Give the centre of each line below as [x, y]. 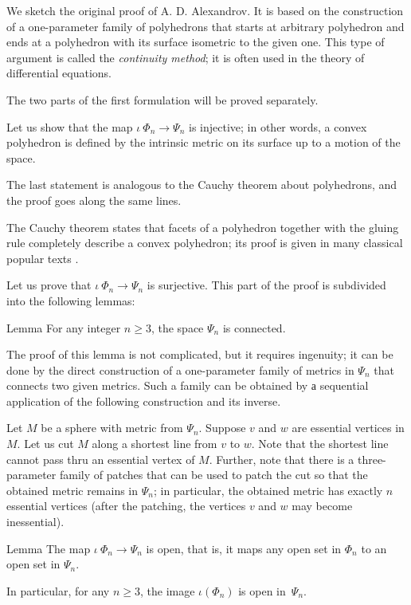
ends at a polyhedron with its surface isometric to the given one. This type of [196, 42]
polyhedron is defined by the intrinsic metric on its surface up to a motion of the [204, 142]
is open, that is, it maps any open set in [244, 548]
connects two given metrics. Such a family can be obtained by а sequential [188, 385]
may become [322, 506]
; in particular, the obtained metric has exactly [268, 490]
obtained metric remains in [72, 490]
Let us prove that [49, 285]
